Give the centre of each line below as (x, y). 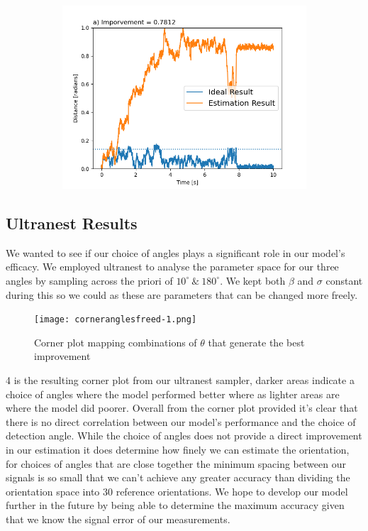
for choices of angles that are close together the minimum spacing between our (176, 463)
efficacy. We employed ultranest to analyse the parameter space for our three (172, 267)
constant (344, 280)
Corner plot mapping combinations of (116, 342)
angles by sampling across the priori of (89, 280)
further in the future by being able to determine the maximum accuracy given (175, 505)
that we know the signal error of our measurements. (118, 519)
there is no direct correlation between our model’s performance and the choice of (181, 421)
